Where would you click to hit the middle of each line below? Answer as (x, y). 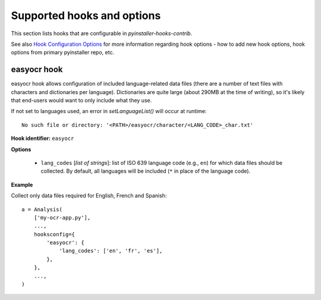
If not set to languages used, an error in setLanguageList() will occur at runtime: (109, 111)
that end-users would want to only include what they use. (81, 101)
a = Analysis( (42, 209)
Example (22, 185)
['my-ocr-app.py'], (62, 218)
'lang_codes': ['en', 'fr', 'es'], (111, 251)
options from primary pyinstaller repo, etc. (63, 52)
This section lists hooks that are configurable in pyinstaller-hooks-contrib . (102, 33)
